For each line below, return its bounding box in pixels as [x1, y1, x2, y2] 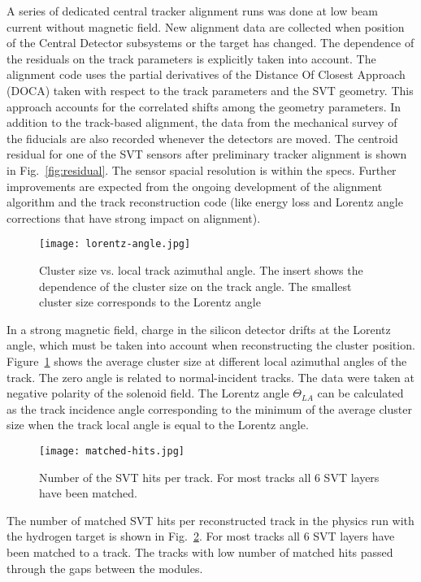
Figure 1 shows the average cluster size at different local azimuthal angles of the [7, 352, 407, 369]
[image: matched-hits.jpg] [39, 445, 184, 457]
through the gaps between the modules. [7, 559, 203, 576]
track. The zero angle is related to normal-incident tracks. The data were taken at [7, 368, 414, 385]
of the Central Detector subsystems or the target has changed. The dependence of [7, 34, 414, 51]
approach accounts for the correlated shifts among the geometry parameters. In [7, 98, 401, 115]
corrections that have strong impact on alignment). [7, 209, 261, 226]
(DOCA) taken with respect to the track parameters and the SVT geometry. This [7, 81, 414, 98]
